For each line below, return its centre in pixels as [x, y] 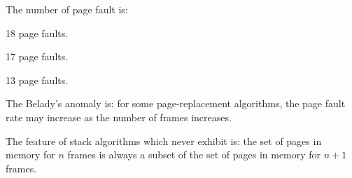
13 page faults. [37, 80]
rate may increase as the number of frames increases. [119, 117]
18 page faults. [37, 33]
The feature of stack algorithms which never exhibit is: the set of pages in [164, 141]
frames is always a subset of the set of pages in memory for [194, 155]
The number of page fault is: [67, 9]
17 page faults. [37, 56]
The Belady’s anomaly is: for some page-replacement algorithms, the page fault [176, 103]
